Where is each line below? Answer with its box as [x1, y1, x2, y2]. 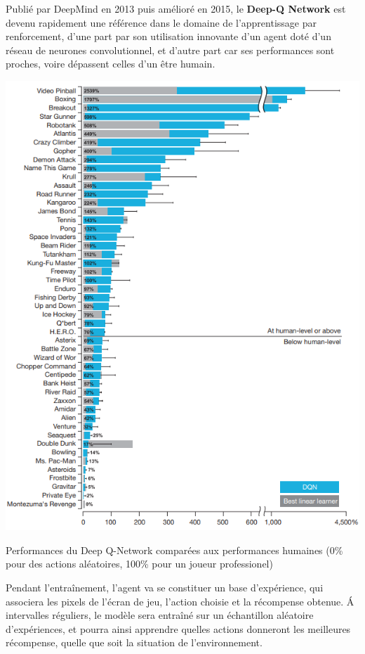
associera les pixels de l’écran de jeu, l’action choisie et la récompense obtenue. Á [6, 594, 354, 608]
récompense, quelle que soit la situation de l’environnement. [6, 635, 263, 650]
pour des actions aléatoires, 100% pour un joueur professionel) [6, 556, 273, 571]
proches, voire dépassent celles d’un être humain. [6, 56, 215, 71]
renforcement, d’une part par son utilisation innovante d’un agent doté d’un [6, 29, 331, 44]
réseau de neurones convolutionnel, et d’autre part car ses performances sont [6, 42, 335, 57]
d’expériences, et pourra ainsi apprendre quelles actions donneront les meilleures [6, 621, 351, 636]
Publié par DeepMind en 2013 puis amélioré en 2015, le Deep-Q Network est [6, 1, 346, 15]
